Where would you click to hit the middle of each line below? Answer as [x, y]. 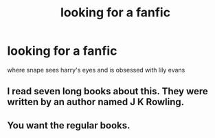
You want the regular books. [69, 125]
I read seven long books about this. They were [107, 91]
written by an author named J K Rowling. [96, 102]
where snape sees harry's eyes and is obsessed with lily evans [96, 70]
